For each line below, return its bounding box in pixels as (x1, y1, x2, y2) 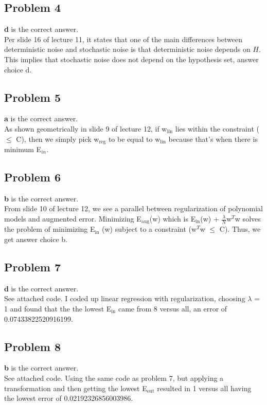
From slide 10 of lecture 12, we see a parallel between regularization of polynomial (4, 203, 263, 214)
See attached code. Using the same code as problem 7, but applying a (4, 373, 224, 383)
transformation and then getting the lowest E (4, 382, 147, 393)
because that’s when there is (168, 133, 258, 144)
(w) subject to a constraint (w (102, 224, 197, 234)
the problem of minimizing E (4, 224, 95, 234)
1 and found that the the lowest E (4, 303, 112, 314)
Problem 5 (4, 89, 61, 105)
